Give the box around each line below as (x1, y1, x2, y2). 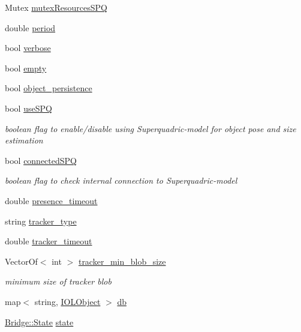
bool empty (5, 61, 47, 74)
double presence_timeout (5, 194, 98, 207)
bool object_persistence (5, 82, 92, 94)
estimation (5, 134, 43, 146)
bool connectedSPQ (5, 154, 77, 166)
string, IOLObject (34, 295, 101, 307)
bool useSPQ (5, 101, 52, 114)
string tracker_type (5, 214, 77, 227)
